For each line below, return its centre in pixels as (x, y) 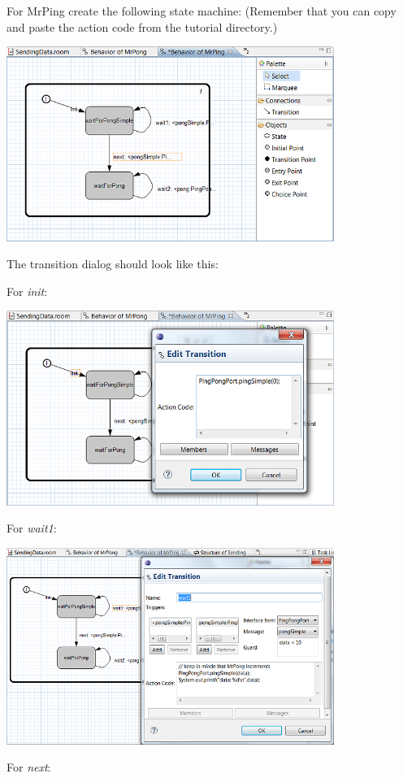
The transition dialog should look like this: (113, 264)
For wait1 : (32, 528)
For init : (27, 291)
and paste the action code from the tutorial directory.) (142, 26)
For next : (29, 767)
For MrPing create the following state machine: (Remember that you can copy (201, 11)
